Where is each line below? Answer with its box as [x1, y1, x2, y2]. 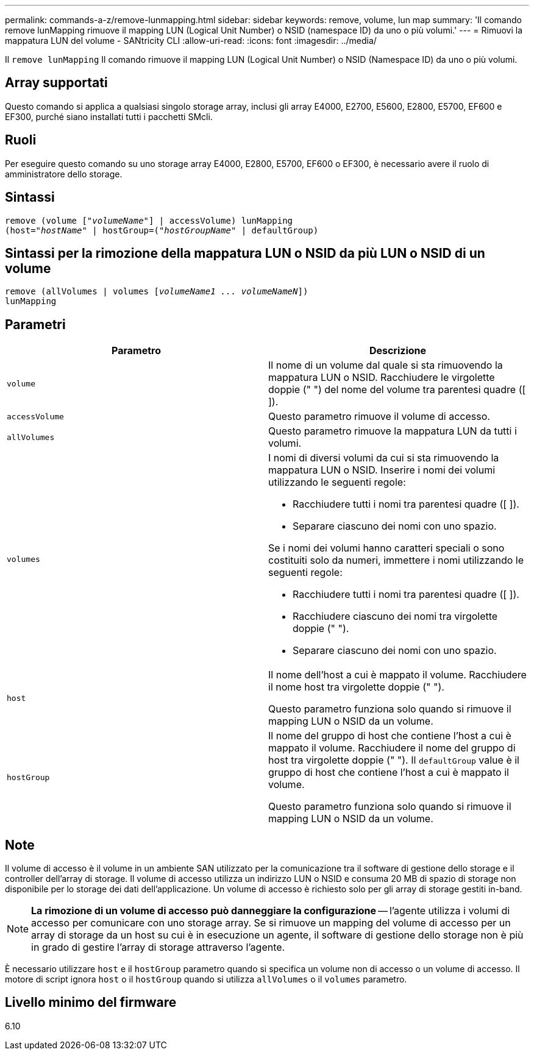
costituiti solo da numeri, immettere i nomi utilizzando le [268, 554, 524, 567]
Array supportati [5, 75, 108, 91]
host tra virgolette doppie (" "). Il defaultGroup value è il [268, 754, 519, 767]
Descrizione [369, 344, 427, 357]
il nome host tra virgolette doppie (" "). [268, 681, 444, 694]
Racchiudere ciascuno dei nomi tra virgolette [293, 610, 498, 623]
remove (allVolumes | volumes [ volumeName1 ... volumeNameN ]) [5, 286, 308, 297]
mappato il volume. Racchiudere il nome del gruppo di [268, 742, 516, 755]
